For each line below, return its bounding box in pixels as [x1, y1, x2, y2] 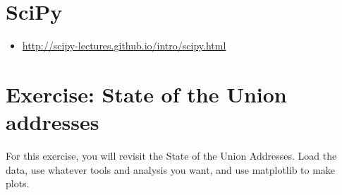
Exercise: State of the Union [6, 79, 287, 108]
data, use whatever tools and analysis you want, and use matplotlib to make [6, 162, 336, 177]
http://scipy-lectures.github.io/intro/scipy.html [22, 38, 226, 53]
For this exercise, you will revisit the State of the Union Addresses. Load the [6, 148, 337, 163]
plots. [6, 176, 30, 191]
